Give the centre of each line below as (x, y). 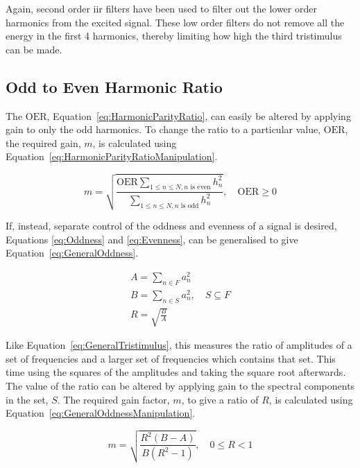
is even (200, 188)
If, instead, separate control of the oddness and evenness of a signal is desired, (171, 226)
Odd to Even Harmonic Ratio (114, 86)
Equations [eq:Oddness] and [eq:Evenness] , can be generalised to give (152, 239)
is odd (190, 206)
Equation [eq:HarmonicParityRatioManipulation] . (112, 156)
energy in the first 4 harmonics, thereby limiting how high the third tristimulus (174, 36)
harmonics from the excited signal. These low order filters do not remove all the (175, 22)
